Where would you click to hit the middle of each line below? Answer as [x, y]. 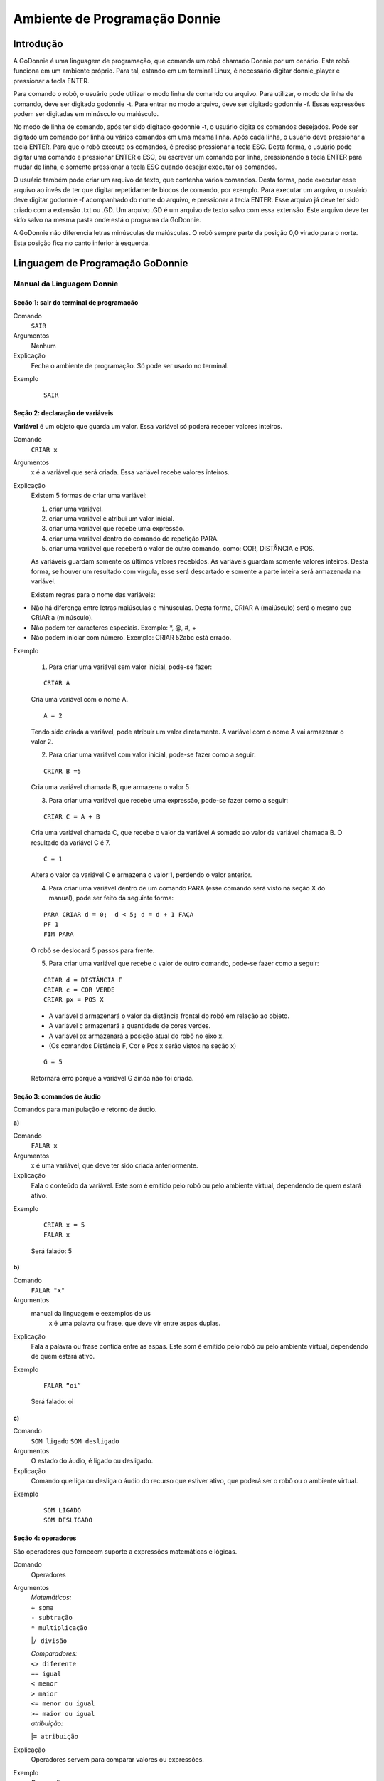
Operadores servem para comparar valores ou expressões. [117, 1760]
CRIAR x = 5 [64, 1225]
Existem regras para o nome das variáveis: [93, 594]
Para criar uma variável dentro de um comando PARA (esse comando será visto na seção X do [187, 888]
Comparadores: [54, 1653]
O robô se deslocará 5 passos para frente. [93, 950]
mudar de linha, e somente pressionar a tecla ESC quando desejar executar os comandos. [145, 167]
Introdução [38, 44]
